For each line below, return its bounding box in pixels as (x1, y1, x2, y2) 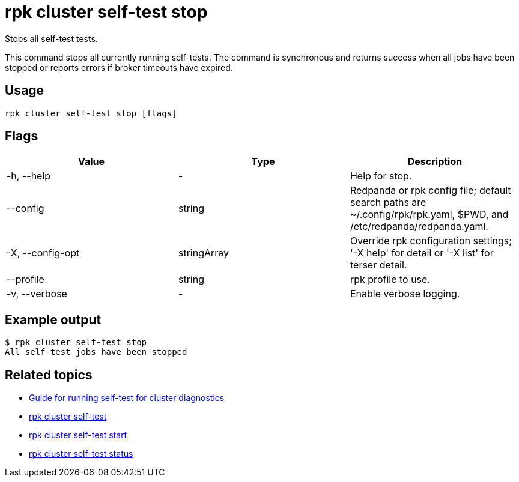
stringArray (178, 247, 229, 259)
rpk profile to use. (350, 273, 430, 286)
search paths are (350, 196, 426, 209)
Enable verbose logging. (350, 288, 460, 300)
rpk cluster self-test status (29, 448, 133, 459)
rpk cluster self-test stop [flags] (5, 108, 177, 118)
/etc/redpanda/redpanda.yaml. (350, 220, 488, 233)
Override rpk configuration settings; (350, 235, 512, 247)
